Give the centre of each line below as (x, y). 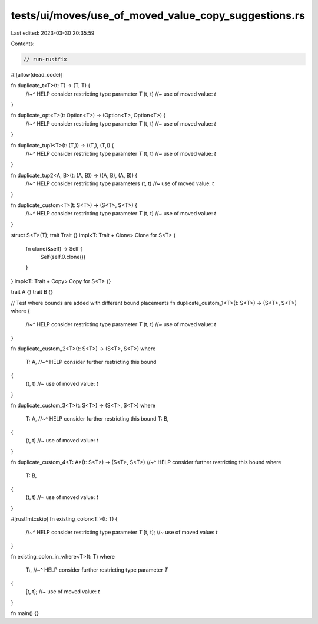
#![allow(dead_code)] (37, 74)
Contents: (23, 44)
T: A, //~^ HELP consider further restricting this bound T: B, (97, 419)
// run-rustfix (45, 59)
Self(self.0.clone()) (63, 257)
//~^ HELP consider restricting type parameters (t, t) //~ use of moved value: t (120, 183)
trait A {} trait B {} (32, 292)
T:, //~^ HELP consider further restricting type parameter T (97, 570)
